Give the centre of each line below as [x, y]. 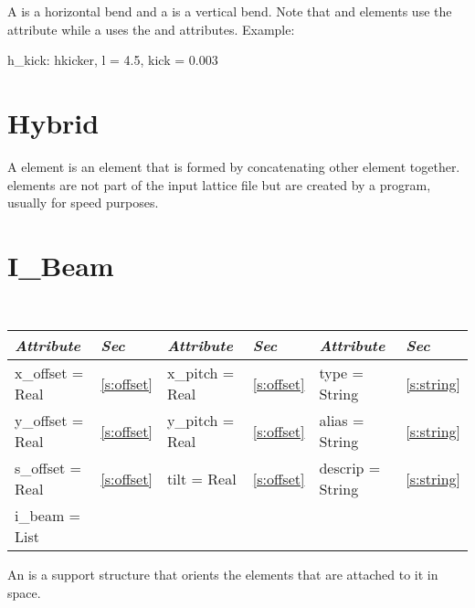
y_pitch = [201, 421]
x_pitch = [201, 373]
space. [24, 593]
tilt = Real [201, 478]
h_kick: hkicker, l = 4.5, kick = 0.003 [113, 60]
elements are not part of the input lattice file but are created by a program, [219, 184]
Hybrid [53, 122]
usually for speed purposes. [83, 203]
